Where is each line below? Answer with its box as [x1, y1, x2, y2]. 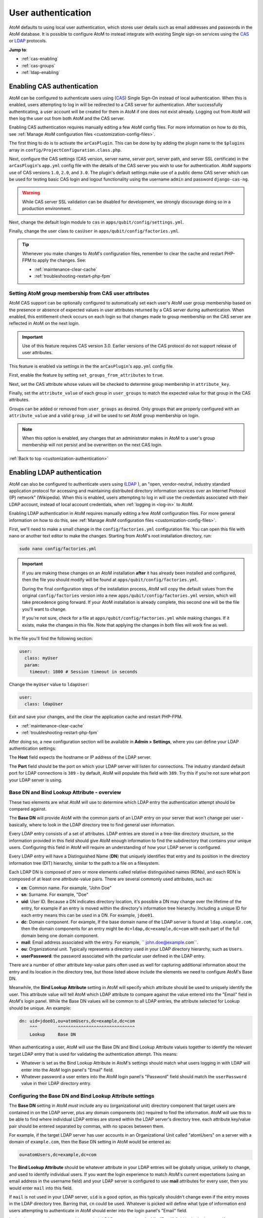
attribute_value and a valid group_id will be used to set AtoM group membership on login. [9, 413, 200, 419]
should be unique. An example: [9, 1005, 72, 1011]
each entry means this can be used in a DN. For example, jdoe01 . [21, 912, 154, 918]
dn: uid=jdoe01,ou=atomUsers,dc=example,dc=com [19, 1018, 135, 1024]
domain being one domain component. [21, 933, 99, 938]
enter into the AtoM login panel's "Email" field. [21, 1067, 114, 1073]
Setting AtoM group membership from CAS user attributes [9, 290, 150, 297]
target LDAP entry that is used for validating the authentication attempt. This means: [9, 1051, 178, 1057]
